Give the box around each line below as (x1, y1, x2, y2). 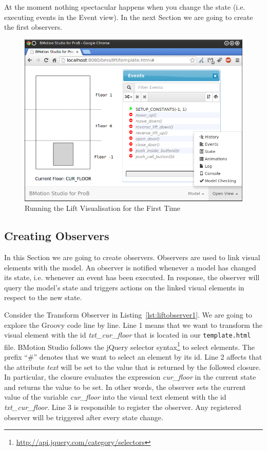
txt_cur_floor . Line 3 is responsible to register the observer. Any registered (4, 402, 241, 413)
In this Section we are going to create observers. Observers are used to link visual (4, 252, 260, 263)
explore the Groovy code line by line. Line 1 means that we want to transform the (4, 319, 263, 330)
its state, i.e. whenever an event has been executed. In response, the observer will (4, 272, 260, 283)
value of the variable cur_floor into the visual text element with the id (4, 391, 226, 402)
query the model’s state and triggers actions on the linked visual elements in (4, 282, 244, 292)
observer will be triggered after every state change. (4, 411, 163, 422)
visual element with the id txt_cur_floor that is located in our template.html (4, 329, 251, 340)
